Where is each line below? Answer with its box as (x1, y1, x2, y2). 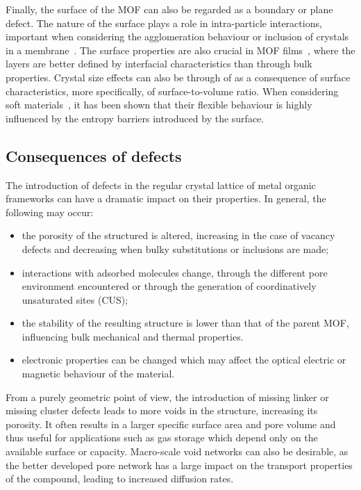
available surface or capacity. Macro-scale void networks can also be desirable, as (6, 444, 349, 459)
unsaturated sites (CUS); (22, 292, 128, 307)
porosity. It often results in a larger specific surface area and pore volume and (6, 416, 336, 431)
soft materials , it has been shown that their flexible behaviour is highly (6, 97, 312, 112)
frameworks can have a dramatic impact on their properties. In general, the (6, 191, 326, 206)
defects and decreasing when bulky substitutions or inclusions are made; (22, 241, 329, 256)
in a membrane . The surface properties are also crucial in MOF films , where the (6, 42, 355, 57)
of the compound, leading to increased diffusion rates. (6, 471, 234, 486)
